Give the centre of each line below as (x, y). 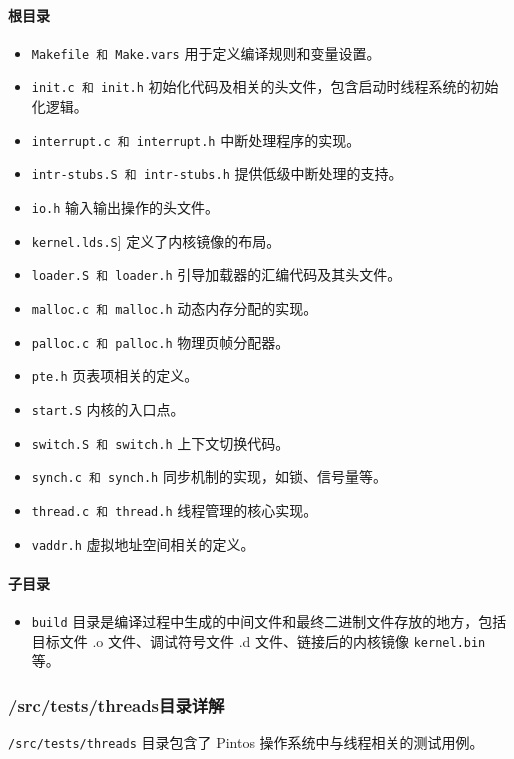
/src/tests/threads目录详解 (116, 704)
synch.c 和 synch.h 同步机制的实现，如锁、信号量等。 (209, 476)
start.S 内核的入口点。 (108, 408)
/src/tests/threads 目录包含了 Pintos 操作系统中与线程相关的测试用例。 (246, 742)
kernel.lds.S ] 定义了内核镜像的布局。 (156, 240)
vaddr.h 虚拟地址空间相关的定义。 (143, 543)
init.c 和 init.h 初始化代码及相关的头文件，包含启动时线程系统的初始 (265, 86)
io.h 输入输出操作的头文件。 (125, 207)
